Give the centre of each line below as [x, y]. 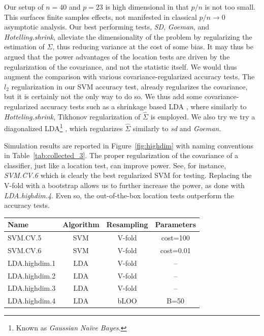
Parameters [175, 224]
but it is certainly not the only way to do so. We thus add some [103, 96]
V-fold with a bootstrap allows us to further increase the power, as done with [124, 185]
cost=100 [175, 238]
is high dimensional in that [147, 7]
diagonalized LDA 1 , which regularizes [63, 127]
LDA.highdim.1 [32, 263]
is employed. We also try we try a [203, 116]
